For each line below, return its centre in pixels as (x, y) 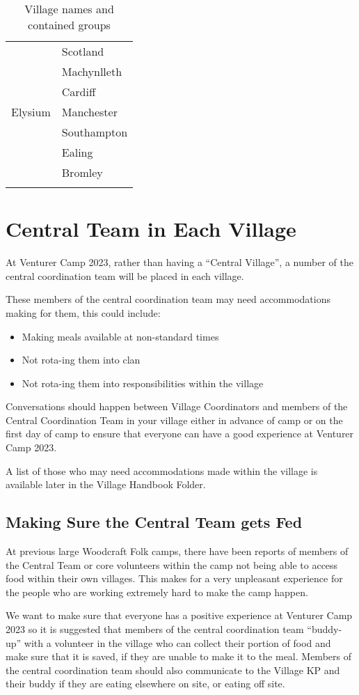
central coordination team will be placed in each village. (125, 275)
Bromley (82, 172)
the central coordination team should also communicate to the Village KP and (173, 670)
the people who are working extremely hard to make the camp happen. (157, 592)
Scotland (83, 51)
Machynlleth (92, 71)
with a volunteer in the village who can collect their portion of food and (177, 642)
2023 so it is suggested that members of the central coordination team (155, 629)
